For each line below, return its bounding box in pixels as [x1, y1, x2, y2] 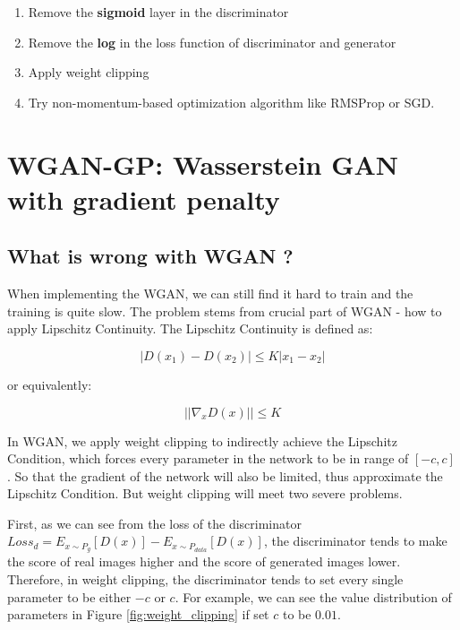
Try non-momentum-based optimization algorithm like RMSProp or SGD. [28, 92, 435, 111]
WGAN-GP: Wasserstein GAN [7, 145, 399, 182]
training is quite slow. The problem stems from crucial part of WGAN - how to [7, 301, 442, 320]
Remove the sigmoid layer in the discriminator [28, 3, 289, 21]
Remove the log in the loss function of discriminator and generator [28, 32, 396, 51]
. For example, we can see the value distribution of [175, 587, 452, 606]
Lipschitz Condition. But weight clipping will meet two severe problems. [7, 484, 403, 503]
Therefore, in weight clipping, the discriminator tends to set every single [7, 569, 404, 588]
